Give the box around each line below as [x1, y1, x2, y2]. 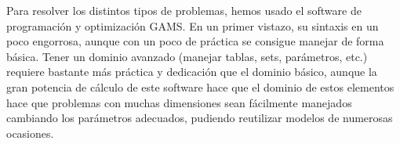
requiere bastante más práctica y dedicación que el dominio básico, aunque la [6, 63, 377, 80]
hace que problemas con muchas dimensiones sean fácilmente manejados [6, 94, 352, 110]
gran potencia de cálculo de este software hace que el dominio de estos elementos [6, 78, 395, 95]
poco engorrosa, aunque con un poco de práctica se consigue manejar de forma [6, 33, 384, 49]
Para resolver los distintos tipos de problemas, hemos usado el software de [6, 2, 362, 18]
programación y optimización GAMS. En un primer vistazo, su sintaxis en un [6, 17, 379, 34]
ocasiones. [6, 124, 54, 141]
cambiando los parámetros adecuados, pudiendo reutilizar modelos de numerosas [6, 110, 393, 126]
